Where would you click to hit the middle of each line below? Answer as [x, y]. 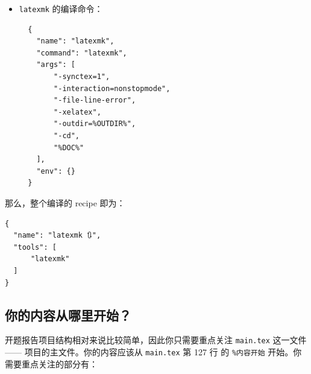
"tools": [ [35, 247]
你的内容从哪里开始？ [68, 315]
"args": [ [56, 65]
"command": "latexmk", [82, 53]
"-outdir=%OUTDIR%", [95, 124]
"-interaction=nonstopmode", [112, 88]
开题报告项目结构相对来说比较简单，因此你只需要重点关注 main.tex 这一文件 [156, 340]
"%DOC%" [69, 147]
